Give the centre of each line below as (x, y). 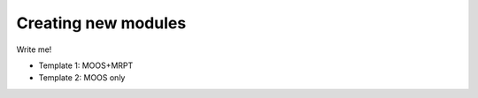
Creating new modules (101, 23)
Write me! (34, 49)
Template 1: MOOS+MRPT (86, 65)
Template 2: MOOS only (82, 78)
